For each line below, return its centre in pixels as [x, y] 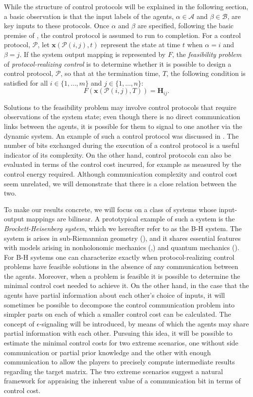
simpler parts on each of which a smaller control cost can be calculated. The [117, 314]
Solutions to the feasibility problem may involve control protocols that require [120, 107]
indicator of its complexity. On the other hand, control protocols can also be [118, 154]
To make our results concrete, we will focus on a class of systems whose [110, 209]
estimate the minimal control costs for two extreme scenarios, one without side [121, 343]
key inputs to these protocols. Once [57, 26]
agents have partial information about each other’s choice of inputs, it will [115, 295]
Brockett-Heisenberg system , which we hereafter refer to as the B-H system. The [123, 228]
